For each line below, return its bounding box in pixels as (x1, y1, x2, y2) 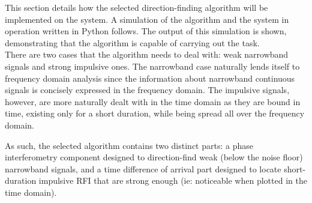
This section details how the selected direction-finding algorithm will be (5, 1, 268, 13)
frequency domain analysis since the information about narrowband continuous (5, 71, 295, 84)
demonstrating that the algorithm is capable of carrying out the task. (5, 36, 260, 49)
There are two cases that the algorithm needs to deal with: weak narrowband (5, 48, 289, 61)
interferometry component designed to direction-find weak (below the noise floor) (5, 151, 303, 163)
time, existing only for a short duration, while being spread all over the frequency (5, 107, 305, 120)
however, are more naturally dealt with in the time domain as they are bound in (5, 95, 301, 108)
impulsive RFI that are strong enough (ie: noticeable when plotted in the (38, 174, 307, 187)
